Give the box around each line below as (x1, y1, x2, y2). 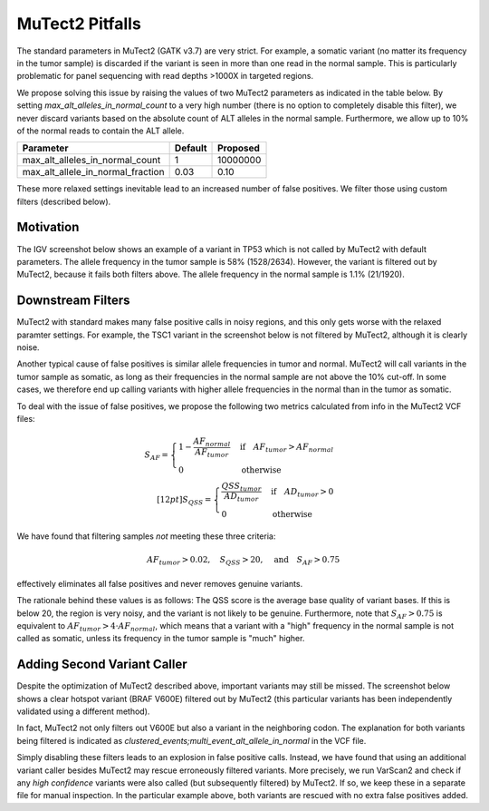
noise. (16, 342, 40, 353)
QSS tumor (221, 481, 262, 493)
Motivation (16, 220, 80, 235)
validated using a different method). (16, 706, 150, 717)
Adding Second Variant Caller (16, 657, 187, 672)
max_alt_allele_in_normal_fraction (22, 166, 165, 179)
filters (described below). (16, 196, 111, 207)
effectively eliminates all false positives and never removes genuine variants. (16, 578, 303, 589)
